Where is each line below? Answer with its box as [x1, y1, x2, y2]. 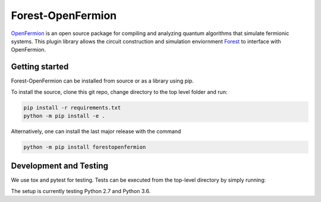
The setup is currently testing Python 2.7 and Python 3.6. [11, 187, 151, 194]
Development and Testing [11, 161, 109, 171]
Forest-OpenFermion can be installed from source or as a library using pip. [11, 77, 194, 84]
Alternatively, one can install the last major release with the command [11, 128, 181, 135]
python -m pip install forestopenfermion [23, 143, 146, 150]
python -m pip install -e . [23, 113, 105, 119]
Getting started [11, 62, 69, 72]
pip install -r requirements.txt [23, 104, 121, 111]
